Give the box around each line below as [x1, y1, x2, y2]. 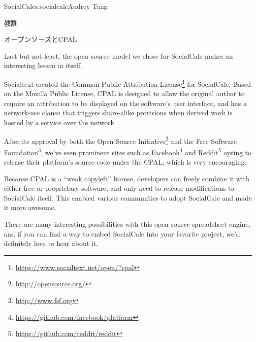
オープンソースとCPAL [4, 34, 77, 44]
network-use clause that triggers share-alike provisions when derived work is [4, 107, 232, 118]
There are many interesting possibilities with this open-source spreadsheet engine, [4, 219, 251, 229]
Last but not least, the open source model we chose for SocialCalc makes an [4, 50, 233, 61]
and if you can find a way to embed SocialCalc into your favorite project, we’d [4, 228, 240, 239]
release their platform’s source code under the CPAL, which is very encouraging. [4, 157, 247, 167]
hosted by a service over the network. [4, 117, 116, 127]
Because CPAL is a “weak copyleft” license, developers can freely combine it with [4, 173, 250, 183]
